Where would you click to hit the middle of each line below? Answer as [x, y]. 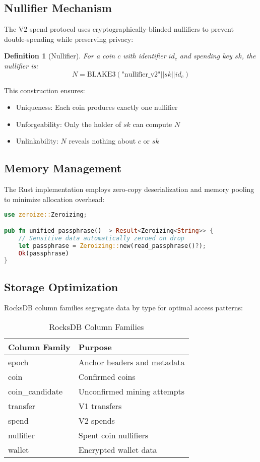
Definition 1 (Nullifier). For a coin [60, 56]
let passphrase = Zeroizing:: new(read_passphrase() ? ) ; [112, 246]
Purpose [95, 347]
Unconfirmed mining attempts [132, 391]
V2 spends [96, 421]
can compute [152, 124]
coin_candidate [36, 391]
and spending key [206, 56]
